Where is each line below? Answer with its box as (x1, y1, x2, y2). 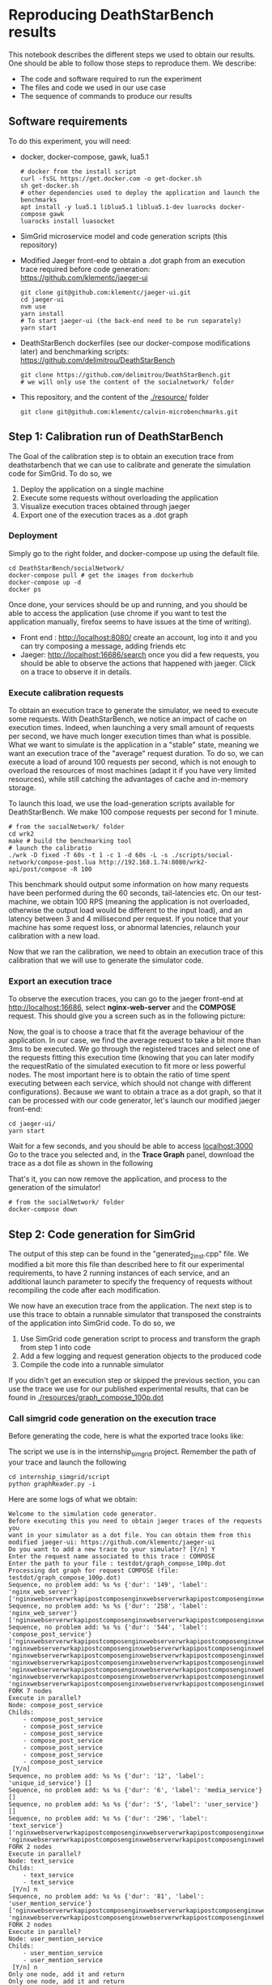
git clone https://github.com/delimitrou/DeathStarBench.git (19, 371, 232, 379)
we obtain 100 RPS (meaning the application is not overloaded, (40, 897, 250, 907)
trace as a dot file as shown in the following (8, 1158, 154, 1168)
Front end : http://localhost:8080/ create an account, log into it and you (19, 632, 257, 642)
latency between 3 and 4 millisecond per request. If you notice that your (8, 914, 249, 924)
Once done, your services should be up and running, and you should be (8, 599, 249, 609)
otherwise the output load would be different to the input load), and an (8, 905, 243, 916)
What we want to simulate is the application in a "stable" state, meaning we (8, 740, 259, 750)
